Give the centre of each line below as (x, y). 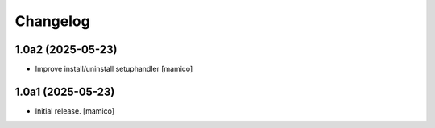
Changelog (52, 21)
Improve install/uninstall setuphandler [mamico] (114, 69)
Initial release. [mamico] (75, 111)
